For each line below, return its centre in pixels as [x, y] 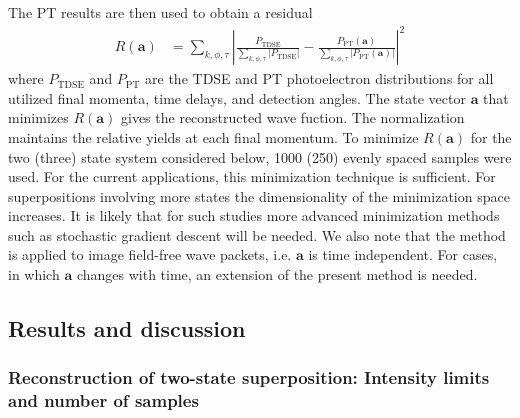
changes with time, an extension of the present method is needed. [277, 274]
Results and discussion [127, 328]
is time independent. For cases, [403, 254]
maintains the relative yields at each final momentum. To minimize [213, 136]
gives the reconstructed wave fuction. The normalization [293, 117]
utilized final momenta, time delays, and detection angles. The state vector [237, 97]
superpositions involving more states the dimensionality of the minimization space [259, 195]
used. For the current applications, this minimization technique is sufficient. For [252, 176]
